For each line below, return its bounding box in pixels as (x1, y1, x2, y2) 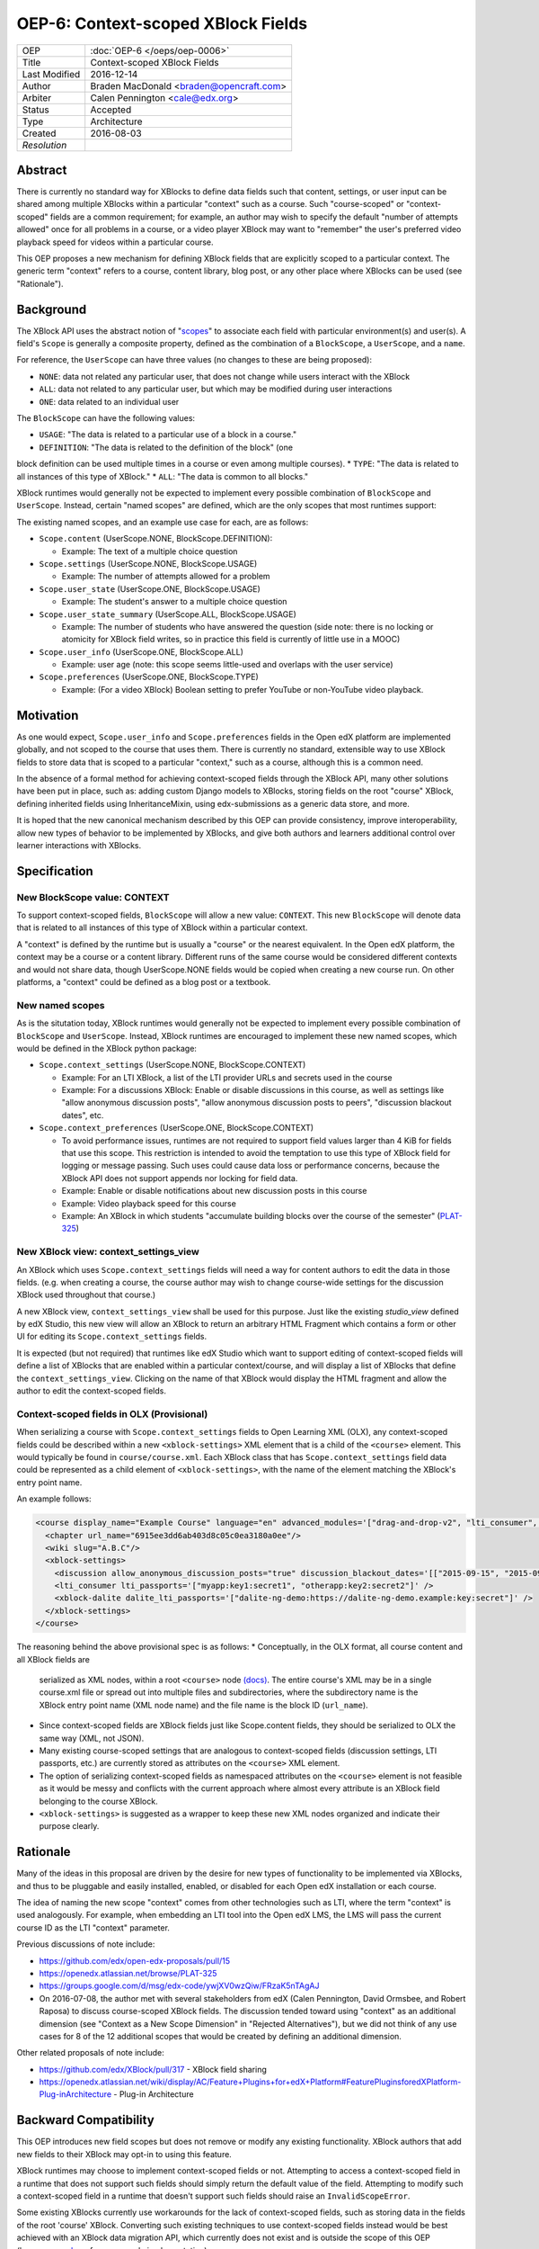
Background (16, 301, 87, 317)
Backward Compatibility (16, 2112, 155, 2128)
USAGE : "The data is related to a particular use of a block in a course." (39, 429, 296, 440)
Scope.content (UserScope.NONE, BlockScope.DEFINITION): (39, 533, 273, 544)
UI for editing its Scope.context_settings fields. (16, 1331, 208, 1342)
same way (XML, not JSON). (39, 1733, 145, 1743)
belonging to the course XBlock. (39, 1796, 158, 1806)
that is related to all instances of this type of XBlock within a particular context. (16, 922, 308, 933)
